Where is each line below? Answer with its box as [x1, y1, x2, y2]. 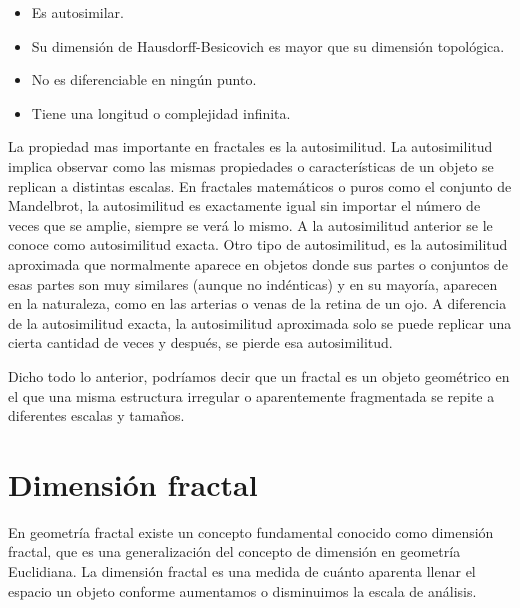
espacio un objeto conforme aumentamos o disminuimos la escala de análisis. [8, 580, 477, 601]
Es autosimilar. [31, 2, 124, 22]
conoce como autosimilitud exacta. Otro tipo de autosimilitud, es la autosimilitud [8, 234, 508, 255]
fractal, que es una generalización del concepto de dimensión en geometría [8, 541, 461, 562]
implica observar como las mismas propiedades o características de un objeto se [8, 155, 494, 176]
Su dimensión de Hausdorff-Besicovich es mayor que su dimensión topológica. [31, 35, 505, 56]
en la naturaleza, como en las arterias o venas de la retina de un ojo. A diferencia [8, 293, 507, 314]
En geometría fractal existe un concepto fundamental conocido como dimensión [8, 521, 494, 542]
